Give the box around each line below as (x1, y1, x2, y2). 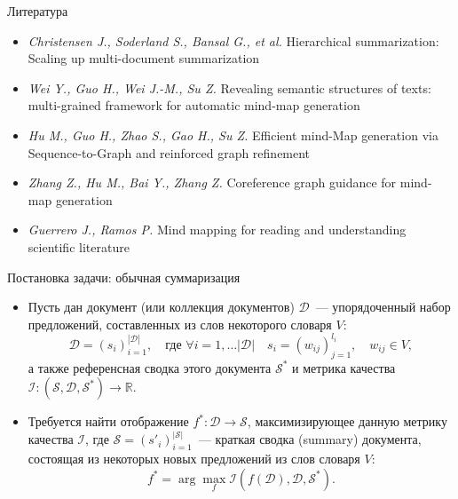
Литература (7, 2, 68, 20)
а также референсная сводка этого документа (28, 358, 272, 376)
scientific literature (28, 237, 130, 256)
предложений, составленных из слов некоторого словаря (28, 314, 332, 333)
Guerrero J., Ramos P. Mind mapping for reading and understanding (28, 220, 407, 239)
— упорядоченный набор (315, 297, 451, 316)
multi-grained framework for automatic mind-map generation (28, 96, 360, 115)
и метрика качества (292, 358, 396, 376)
